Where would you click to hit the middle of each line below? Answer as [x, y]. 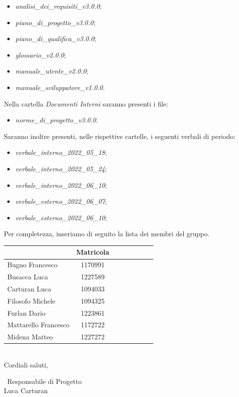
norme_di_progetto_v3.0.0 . [56, 120]
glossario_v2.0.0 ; [40, 54]
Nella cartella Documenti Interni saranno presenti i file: [86, 103]
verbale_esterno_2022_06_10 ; [61, 217]
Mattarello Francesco [39, 325]
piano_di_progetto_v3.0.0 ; [55, 22]
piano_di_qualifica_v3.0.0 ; [56, 38]
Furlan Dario [26, 313]
